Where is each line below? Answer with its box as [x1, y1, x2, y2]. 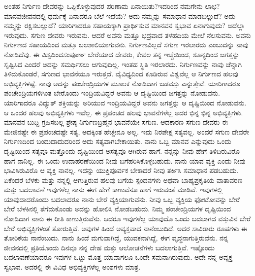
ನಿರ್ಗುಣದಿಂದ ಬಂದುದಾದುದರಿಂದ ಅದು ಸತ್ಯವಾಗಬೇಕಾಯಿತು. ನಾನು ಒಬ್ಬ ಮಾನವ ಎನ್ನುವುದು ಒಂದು [4, 136, 231, 146]
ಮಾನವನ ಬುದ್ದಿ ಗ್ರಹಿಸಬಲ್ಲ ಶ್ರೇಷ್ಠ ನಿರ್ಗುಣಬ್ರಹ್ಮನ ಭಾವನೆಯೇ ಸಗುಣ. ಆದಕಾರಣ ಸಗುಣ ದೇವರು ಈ [4, 117, 228, 127]
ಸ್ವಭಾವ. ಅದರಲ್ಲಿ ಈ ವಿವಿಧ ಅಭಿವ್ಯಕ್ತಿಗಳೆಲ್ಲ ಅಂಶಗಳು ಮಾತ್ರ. [4, 262, 141, 272]
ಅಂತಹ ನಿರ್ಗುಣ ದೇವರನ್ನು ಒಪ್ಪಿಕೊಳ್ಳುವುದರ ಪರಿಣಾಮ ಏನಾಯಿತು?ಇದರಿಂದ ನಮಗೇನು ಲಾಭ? [4, 1, 220, 11]
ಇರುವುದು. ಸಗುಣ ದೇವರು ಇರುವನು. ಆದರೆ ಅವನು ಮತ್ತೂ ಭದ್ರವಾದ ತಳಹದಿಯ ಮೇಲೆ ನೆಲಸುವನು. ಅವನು [4, 30, 251, 40]
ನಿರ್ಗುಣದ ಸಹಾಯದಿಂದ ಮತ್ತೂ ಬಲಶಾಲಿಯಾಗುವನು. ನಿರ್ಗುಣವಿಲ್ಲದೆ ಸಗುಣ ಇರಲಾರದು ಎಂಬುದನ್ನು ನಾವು [4, 39, 249, 50]
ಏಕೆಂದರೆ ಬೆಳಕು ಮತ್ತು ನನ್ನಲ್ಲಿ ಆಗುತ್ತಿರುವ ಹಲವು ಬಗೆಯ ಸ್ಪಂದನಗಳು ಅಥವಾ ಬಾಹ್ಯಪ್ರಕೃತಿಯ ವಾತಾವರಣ [4, 174, 243, 185]
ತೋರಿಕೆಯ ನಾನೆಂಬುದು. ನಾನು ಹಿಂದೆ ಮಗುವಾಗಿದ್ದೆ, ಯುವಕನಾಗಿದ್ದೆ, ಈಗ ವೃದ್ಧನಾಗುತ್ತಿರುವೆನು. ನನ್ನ [4, 233, 228, 243]
